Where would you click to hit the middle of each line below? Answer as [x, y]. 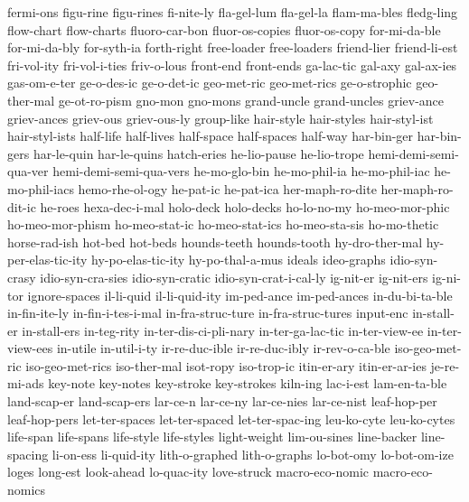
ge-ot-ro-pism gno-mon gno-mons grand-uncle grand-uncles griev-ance [251, 100]
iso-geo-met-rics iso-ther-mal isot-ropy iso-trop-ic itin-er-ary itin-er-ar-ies [226, 365]
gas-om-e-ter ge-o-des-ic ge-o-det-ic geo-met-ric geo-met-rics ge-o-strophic [210, 83]
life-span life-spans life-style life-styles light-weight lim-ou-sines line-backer [212, 437]
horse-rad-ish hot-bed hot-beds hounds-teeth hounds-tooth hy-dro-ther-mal [215, 242]
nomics [27, 490]
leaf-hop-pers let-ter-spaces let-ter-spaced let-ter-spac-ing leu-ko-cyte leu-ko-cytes [231, 418]
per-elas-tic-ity [47, 260]
